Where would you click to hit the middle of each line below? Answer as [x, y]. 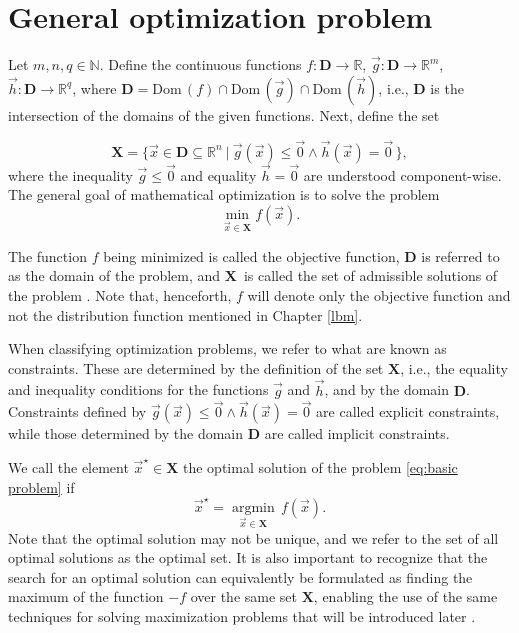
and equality [218, 174]
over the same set [243, 596]
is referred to [460, 255]
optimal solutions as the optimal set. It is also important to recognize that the [248, 557]
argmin [253, 507]
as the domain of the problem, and [114, 275]
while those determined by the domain [126, 433]
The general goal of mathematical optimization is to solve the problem [224, 194]
